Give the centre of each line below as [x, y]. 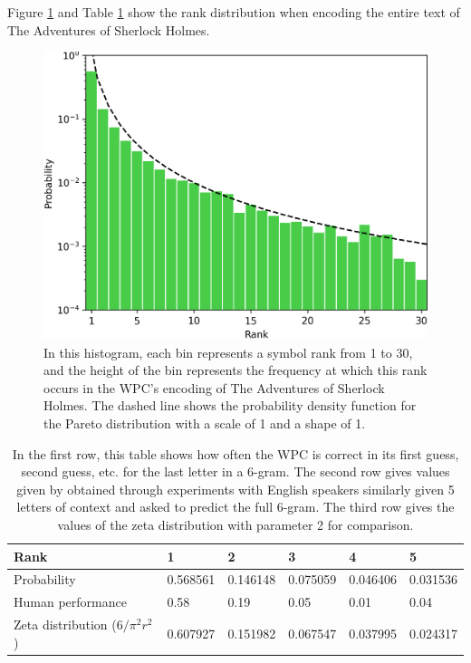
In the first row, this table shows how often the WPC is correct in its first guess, [235, 453]
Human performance [70, 602]
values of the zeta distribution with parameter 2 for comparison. [235, 525]
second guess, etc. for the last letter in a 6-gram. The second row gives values [235, 471]
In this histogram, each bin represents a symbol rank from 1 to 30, [228, 352]
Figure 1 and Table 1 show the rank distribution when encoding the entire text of [234, 12]
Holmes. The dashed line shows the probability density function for [230, 405]
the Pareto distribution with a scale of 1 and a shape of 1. [205, 423]
